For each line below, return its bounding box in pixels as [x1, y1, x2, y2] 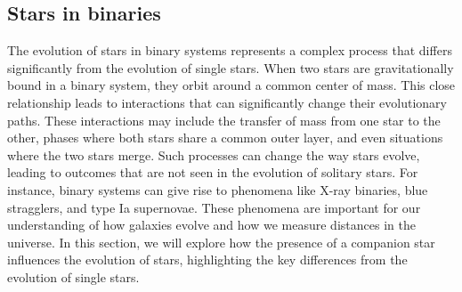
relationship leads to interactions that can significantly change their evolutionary [7, 93, 448, 111]
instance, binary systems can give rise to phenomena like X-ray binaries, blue [7, 180, 428, 199]
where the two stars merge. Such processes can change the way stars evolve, [7, 145, 420, 164]
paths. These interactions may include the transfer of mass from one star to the [7, 110, 441, 129]
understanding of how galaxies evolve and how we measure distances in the [7, 215, 416, 234]
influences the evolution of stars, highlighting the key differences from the [7, 250, 408, 269]
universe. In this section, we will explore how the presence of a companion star [7, 232, 435, 251]
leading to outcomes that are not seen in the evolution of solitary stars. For [7, 163, 418, 182]
